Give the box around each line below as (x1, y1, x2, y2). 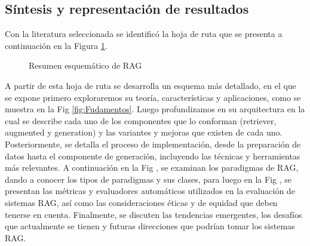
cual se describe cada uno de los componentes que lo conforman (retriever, (5, 114, 277, 127)
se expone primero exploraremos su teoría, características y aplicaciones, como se (5, 91, 301, 103)
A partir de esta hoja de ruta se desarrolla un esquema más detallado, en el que (5, 79, 296, 91)
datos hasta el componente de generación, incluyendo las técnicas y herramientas (5, 149, 300, 162)
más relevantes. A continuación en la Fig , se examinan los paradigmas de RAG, (5, 161, 299, 174)
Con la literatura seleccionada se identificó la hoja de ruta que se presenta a (5, 27, 283, 40)
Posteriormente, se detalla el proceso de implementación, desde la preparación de (5, 137, 301, 150)
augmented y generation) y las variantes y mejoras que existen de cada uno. (5, 126, 283, 139)
